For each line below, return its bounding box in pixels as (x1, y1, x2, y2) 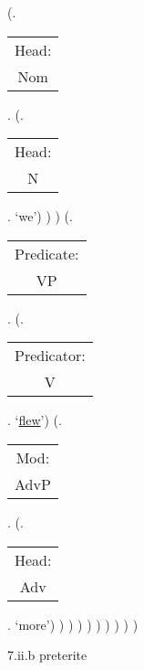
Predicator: (15, 345, 86, 367)
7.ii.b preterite (7, 645, 87, 665)
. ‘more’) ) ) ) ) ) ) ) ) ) (7, 614, 139, 633)
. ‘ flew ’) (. (7, 410, 62, 430)
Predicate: (15, 242, 79, 264)
